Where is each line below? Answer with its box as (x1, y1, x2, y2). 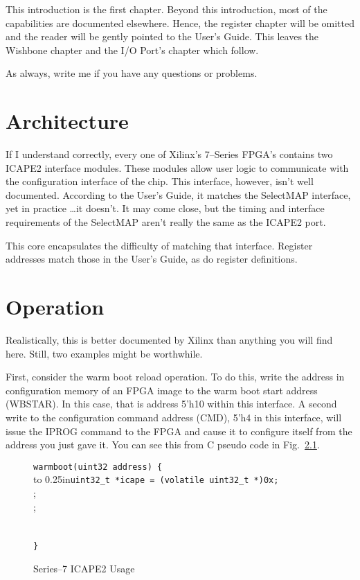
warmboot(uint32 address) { (33, 462, 163, 472)
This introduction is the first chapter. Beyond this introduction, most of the (6, 2, 327, 16)
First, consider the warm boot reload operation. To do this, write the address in (6, 369, 345, 384)
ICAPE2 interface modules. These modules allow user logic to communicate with (6, 160, 349, 175)
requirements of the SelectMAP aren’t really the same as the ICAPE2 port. (6, 215, 326, 229)
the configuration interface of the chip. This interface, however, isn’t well (6, 174, 314, 188)
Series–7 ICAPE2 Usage (33, 561, 135, 576)
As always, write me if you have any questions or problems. (6, 66, 258, 80)
